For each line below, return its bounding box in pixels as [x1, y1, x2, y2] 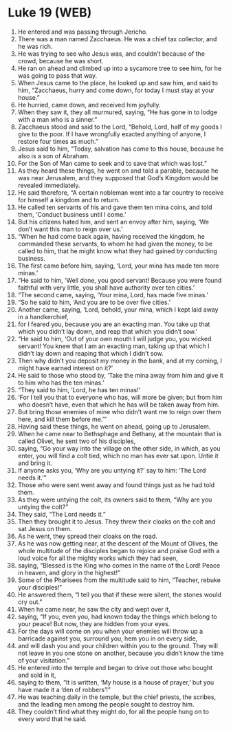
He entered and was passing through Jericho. [17, 28, 148, 36]
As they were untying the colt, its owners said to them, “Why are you [17, 495, 212, 504]
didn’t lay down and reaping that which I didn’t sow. [17, 349, 164, 357]
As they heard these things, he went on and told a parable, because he [17, 167, 219, 175]
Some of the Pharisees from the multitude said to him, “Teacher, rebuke [17, 576, 221, 584]
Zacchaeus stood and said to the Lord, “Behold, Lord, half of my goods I [17, 122, 222, 131]
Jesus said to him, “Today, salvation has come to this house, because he [17, 144, 224, 153]
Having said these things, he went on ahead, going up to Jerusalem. [17, 422, 211, 431]
